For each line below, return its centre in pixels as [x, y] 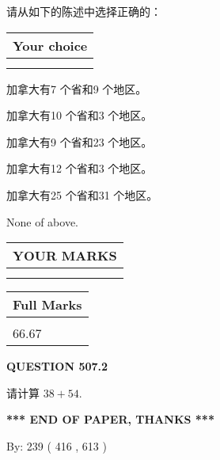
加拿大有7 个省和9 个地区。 [77, 88]
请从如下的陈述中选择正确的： [84, 11]
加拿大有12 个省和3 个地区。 [80, 168]
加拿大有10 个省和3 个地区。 [80, 115]
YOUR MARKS [65, 256]
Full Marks [47, 305]
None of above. [42, 221]
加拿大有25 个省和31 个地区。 [82, 194]
